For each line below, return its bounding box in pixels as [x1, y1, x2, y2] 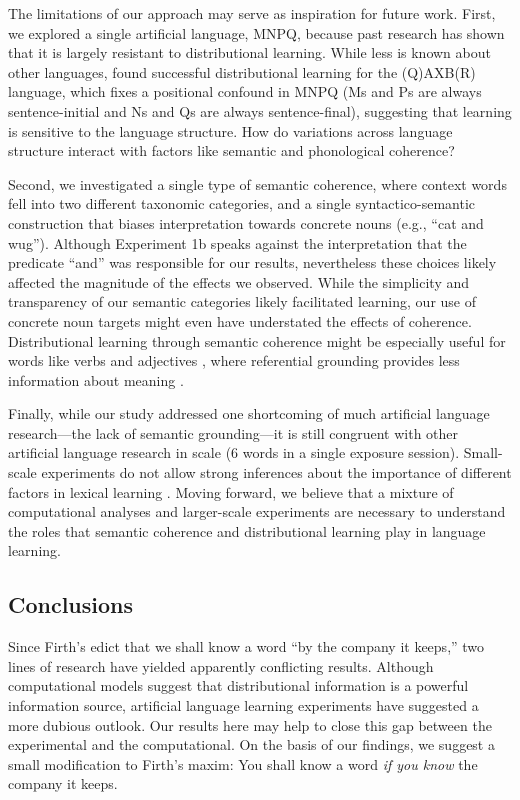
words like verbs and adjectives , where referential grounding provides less [8, 350, 460, 371]
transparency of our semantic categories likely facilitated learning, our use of [8, 291, 476, 312]
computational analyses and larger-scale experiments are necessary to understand [8, 501, 506, 522]
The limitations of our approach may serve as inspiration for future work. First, [8, 3, 496, 23]
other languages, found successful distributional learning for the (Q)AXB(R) [8, 61, 476, 82]
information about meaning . [8, 369, 184, 390]
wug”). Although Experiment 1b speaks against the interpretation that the [8, 232, 467, 253]
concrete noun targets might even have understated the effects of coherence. [8, 310, 472, 331]
